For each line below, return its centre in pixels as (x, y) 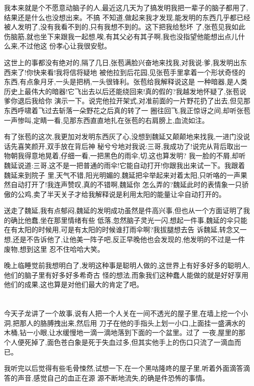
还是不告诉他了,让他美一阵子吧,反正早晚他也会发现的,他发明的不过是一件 (129, 239)
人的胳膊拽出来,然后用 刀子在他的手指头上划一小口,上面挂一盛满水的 (136, 323)
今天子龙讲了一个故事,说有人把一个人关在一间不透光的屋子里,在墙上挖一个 (123, 313)
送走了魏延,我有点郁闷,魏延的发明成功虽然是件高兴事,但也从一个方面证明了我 (127, 210)
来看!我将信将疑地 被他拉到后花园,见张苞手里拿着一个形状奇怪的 (143, 72)
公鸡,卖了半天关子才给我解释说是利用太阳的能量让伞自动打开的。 (121, 194)
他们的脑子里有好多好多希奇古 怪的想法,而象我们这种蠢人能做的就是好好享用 (126, 275)
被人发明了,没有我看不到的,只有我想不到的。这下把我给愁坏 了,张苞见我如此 (125, 27)
